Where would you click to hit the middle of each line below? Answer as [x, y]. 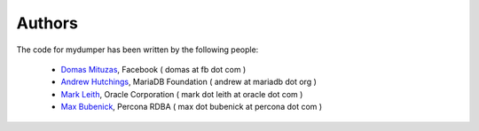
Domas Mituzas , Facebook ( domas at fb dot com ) [153, 69]
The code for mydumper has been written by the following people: [137, 50]
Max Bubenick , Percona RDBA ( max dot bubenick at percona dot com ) [192, 107]
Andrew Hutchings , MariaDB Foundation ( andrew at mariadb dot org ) [188, 82]
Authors [47, 23]
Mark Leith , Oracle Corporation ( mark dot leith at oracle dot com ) [182, 94]
